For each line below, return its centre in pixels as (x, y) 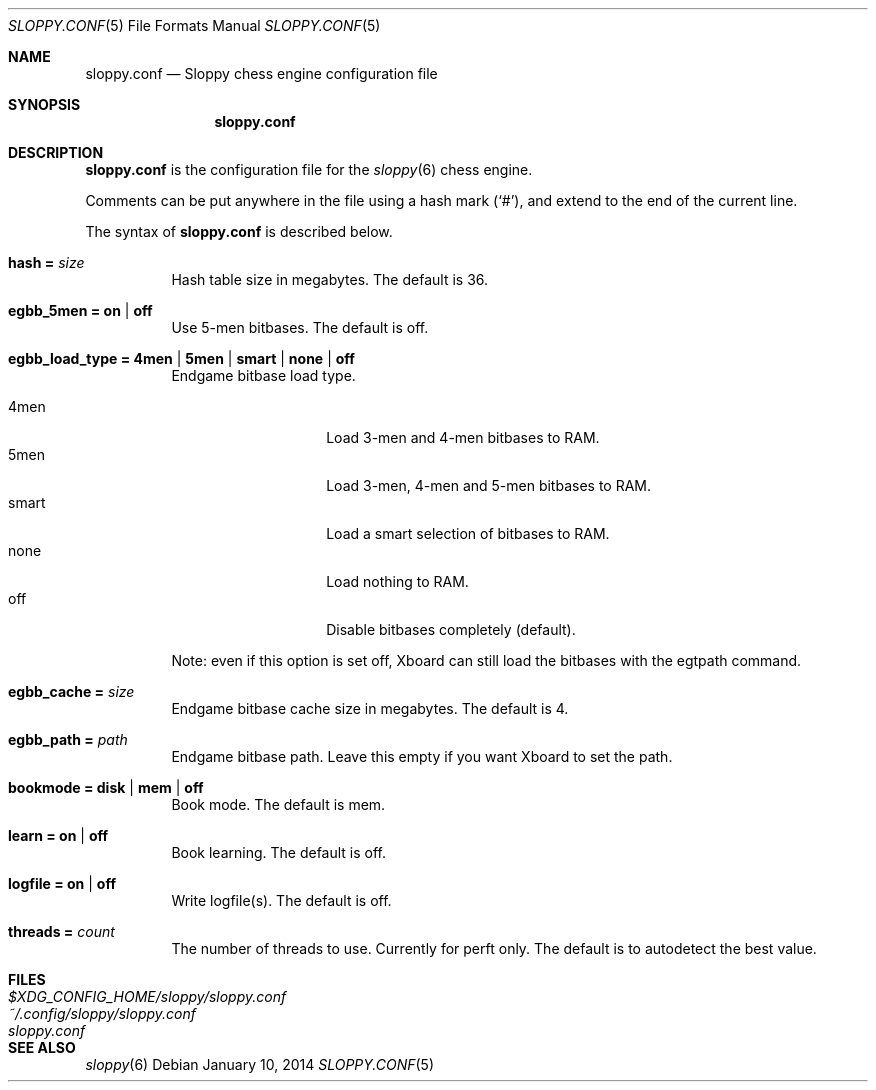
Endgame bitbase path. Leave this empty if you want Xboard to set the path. (422, 756)
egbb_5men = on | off (80, 310)
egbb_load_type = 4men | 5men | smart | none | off (181, 358)
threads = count (61, 931)
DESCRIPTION (56, 152)
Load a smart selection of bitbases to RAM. (468, 533)
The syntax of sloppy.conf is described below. (239, 231)
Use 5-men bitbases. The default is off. (300, 327)
